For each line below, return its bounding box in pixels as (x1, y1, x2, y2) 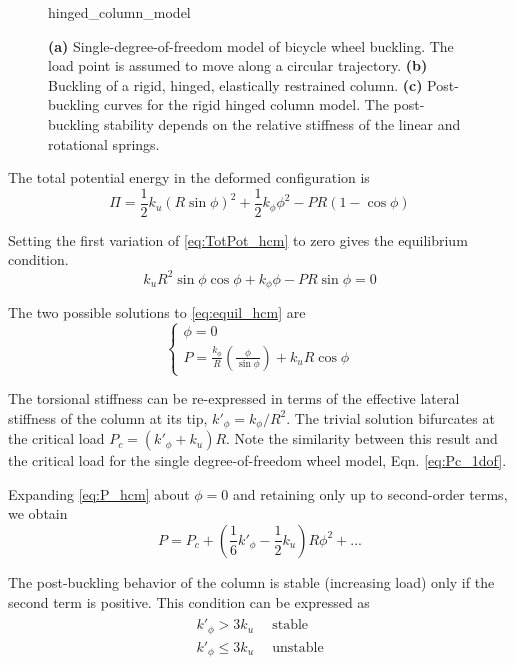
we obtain (8, 503, 68, 524)
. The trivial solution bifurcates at (286, 407, 495, 428)
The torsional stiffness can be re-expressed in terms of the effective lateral (8, 388, 460, 409)
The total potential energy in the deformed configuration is (8, 167, 370, 188)
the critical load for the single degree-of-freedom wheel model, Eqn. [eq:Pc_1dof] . (8, 450, 507, 471)
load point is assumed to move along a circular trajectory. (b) (48, 55, 428, 76)
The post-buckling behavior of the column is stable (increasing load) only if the (8, 571, 495, 592)
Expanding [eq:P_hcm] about (8, 483, 190, 504)
